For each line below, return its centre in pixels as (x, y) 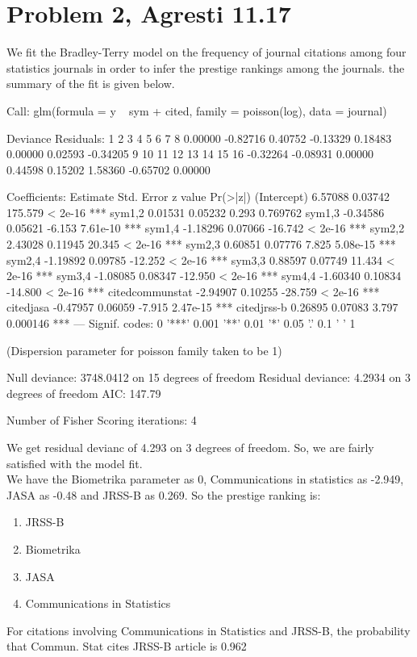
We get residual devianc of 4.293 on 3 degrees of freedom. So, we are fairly (190, 447)
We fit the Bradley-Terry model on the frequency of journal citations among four (206, 52)
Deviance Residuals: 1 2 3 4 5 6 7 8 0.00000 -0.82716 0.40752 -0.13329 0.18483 (199, 138)
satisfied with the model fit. (75, 463)
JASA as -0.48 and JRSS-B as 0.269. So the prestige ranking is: (164, 494)
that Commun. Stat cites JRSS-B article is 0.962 (127, 646)
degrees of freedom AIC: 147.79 (84, 393)
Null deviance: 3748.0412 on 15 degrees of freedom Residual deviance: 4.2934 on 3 (208, 377)
